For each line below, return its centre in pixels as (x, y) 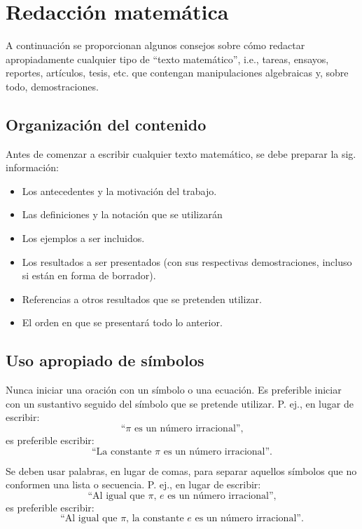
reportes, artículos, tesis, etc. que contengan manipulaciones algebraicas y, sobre (177, 73)
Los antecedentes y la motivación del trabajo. (119, 190)
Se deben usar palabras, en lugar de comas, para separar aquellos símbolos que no (181, 470)
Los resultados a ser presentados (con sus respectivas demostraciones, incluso (187, 261)
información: (32, 167)
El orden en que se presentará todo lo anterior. (122, 322)
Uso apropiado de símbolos (105, 360)
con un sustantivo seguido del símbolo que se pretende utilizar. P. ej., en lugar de (180, 403)
